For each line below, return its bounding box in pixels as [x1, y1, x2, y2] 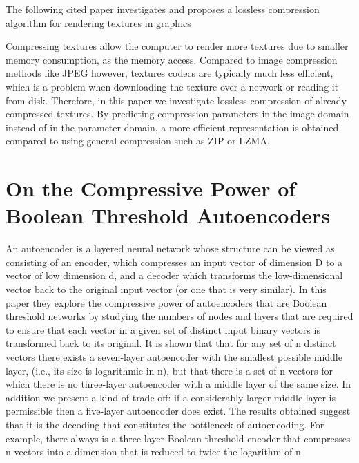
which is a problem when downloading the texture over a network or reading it [6, 79, 339, 93]
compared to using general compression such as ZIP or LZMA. [6, 133, 270, 148]
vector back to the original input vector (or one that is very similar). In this [6, 282, 327, 296]
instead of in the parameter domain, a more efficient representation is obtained [6, 120, 339, 134]
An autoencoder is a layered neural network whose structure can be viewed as [6, 241, 335, 256]
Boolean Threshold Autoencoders [6, 201, 330, 229]
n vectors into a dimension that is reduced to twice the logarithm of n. [6, 444, 304, 459]
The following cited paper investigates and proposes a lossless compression [6, 2, 320, 16]
